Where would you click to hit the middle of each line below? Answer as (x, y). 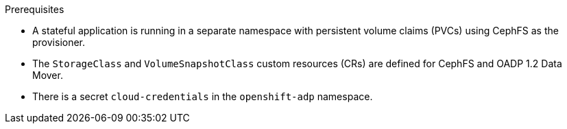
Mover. (48, 75)
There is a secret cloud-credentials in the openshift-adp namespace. (203, 96)
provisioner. (59, 42)
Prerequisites (35, 9)
